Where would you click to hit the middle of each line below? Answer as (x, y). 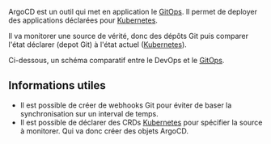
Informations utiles (57, 85)
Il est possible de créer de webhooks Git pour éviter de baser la (126, 105)
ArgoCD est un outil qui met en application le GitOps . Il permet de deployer (133, 12)
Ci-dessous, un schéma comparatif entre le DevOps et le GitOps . (116, 60)
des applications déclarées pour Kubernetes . (83, 20)
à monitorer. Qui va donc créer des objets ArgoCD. (104, 131)
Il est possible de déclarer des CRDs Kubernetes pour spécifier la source (141, 122)
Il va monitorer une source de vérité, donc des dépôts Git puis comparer (129, 36)
